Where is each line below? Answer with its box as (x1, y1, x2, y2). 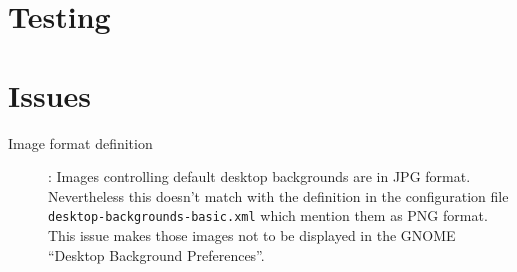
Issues (8, 74, 91, 115)
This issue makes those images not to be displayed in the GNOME (48, 224, 456, 245)
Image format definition (8, 132, 153, 153)
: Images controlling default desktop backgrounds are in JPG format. (48, 166, 471, 187)
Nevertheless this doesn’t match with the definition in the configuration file (48, 185, 509, 206)
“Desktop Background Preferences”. (48, 244, 265, 265)
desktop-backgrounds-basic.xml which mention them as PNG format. (48, 205, 488, 226)
